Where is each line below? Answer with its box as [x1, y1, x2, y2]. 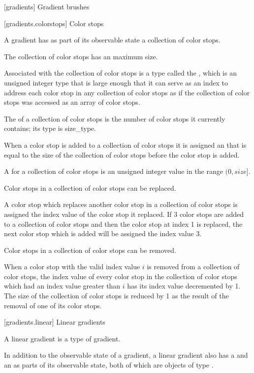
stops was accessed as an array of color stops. [4, 97, 140, 107]
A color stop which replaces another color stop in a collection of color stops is [4, 199, 238, 209]
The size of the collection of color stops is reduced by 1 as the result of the [4, 290, 229, 301]
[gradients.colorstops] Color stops [4, 18, 104, 28]
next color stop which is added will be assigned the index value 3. [4, 228, 202, 239]
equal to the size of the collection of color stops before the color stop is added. [4, 149, 240, 160]
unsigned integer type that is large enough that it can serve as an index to [4, 77, 228, 87]
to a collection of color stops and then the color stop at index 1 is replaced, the [4, 218, 243, 229]
